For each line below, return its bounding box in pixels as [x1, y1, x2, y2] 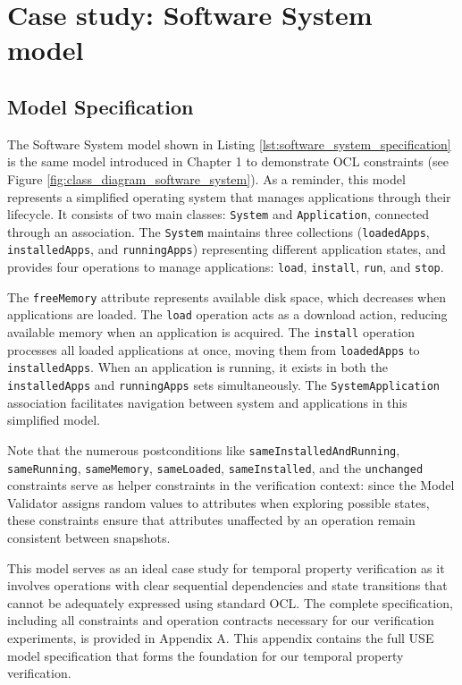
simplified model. [7, 410, 100, 429]
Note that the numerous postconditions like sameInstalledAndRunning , [7, 440, 400, 459]
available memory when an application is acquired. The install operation [7, 323, 415, 342]
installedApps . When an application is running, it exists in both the [7, 358, 388, 376]
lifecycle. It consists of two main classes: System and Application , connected [7, 205, 430, 224]
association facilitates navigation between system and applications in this [7, 393, 407, 411]
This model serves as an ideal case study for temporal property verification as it [7, 558, 445, 577]
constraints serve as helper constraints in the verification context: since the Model [7, 476, 455, 495]
